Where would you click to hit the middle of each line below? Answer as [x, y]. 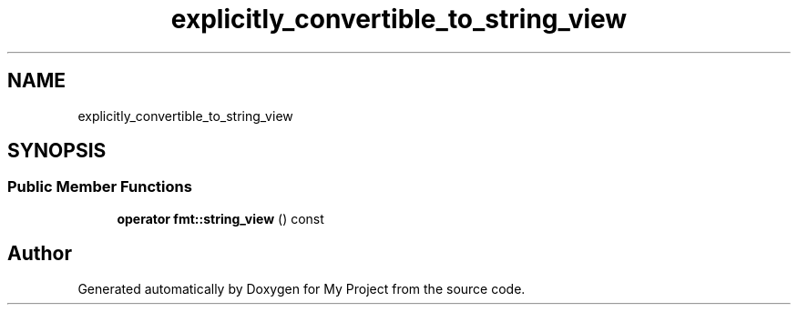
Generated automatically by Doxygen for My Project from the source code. [302, 288]
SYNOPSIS [57, 151]
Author [40, 254]
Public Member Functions [100, 187]
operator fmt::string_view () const [220, 218]
